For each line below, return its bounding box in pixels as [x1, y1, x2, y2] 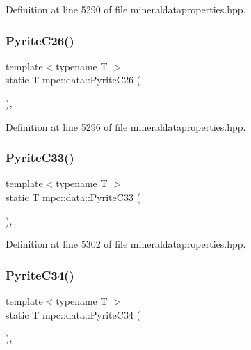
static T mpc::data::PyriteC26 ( [6, 72, 140, 87]
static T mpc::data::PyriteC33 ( [6, 190, 140, 204]
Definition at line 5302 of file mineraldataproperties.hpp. [6, 237, 246, 251]
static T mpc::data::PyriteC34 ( [6, 307, 140, 321]
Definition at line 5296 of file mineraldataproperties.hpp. [6, 119, 246, 134]
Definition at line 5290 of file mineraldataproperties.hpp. [6, 2, 246, 16]
